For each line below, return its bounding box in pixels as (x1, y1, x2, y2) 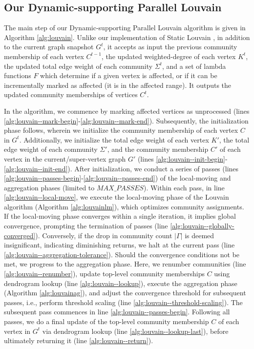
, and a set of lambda (162, 61, 226, 71)
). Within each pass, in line (143, 182, 225, 192)
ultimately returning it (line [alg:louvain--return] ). (4, 335, 153, 346)
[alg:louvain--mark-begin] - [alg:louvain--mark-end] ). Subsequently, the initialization (4, 115, 249, 125)
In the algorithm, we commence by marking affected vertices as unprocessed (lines (4, 105, 250, 116)
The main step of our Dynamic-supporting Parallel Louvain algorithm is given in (4, 22, 246, 33)
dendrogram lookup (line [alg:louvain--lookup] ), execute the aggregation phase (4, 278, 237, 288)
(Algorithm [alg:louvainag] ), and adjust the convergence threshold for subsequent (4, 287, 246, 298)
